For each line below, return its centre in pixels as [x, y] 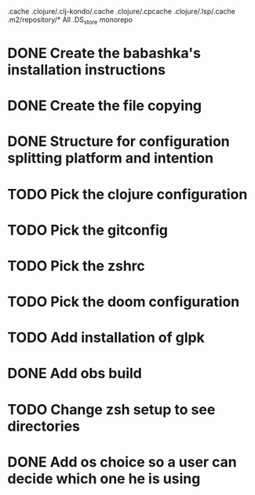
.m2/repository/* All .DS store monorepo [70, 20]
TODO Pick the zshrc [76, 266]
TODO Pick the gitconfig [87, 230]
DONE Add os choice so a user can [122, 462]
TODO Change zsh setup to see [111, 409]
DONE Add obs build [75, 374]
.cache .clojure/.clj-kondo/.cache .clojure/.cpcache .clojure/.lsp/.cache [122, 11]
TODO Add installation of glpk [106, 338]
